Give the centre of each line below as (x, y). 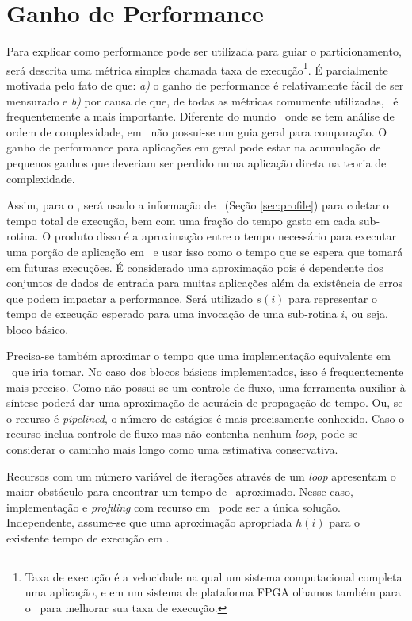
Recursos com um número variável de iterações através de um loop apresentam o (201, 475)
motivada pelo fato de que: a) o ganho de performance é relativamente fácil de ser (205, 84)
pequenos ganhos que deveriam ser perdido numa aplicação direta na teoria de (196, 162)
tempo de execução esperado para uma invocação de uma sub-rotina (172, 314)
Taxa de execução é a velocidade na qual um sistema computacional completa (214, 576)
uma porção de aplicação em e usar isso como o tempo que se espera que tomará (205, 251)
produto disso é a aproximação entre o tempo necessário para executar (225, 236)
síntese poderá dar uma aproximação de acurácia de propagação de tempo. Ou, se (205, 402)
